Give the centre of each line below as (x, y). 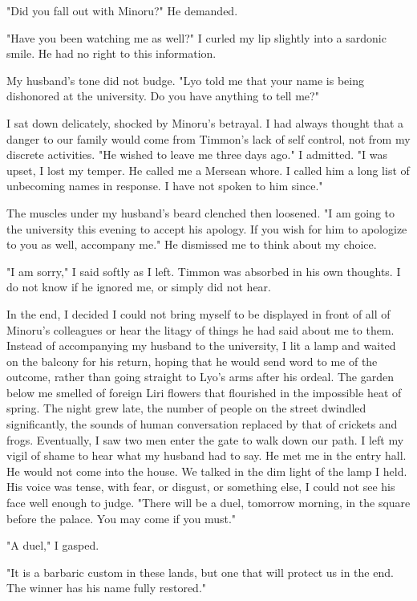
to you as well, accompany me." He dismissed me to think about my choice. (192, 244)
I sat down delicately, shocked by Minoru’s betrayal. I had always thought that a (205, 122)
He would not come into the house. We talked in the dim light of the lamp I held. (207, 471)
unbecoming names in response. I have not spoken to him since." (165, 186)
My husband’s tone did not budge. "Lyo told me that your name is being (185, 80)
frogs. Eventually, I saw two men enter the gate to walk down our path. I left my (205, 439)
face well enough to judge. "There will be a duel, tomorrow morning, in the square (208, 503)
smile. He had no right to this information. (111, 53)
